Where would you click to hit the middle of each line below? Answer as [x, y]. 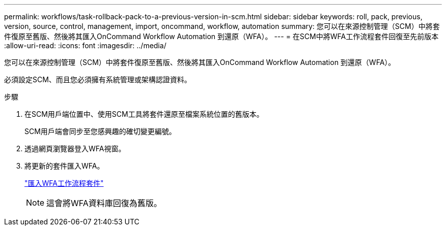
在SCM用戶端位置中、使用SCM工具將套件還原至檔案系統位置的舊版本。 [144, 114]
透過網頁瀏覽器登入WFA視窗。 [75, 149]
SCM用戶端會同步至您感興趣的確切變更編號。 [100, 131]
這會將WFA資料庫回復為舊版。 [104, 203]
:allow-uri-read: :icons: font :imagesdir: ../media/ [85, 45]
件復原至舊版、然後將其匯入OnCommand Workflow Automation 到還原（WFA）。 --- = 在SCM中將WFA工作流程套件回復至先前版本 [221, 36]
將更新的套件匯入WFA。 [64, 166]
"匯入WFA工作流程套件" [64, 183]
